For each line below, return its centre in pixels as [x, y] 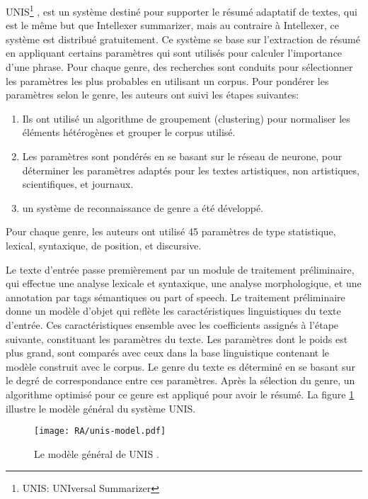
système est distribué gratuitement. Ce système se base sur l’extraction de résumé [183, 39]
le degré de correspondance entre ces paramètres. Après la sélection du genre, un [180, 380]
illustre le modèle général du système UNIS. [101, 408]
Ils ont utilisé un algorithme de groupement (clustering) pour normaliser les [186, 118]
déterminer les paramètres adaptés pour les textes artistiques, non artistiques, [191, 170]
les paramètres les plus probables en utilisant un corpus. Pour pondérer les [167, 80]
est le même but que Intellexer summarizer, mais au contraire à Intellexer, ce [172, 25]
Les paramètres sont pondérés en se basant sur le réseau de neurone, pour [182, 156]
